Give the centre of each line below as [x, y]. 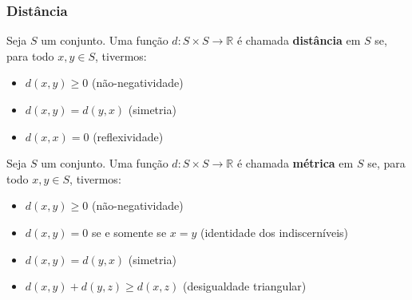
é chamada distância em [299, 40]
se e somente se [129, 232]
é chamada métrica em [295, 163]
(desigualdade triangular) [245, 286]
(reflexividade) [128, 136]
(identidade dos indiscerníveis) [274, 232]
